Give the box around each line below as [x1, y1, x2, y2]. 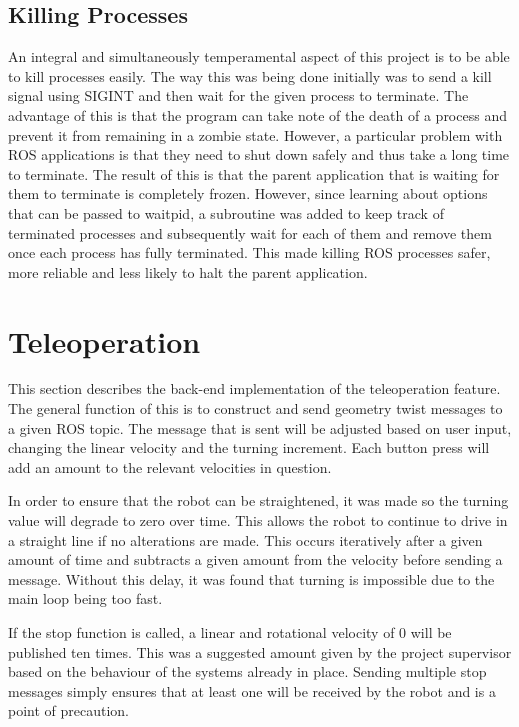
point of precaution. [8, 700, 130, 721]
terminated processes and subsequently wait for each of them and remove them [8, 222, 492, 243]
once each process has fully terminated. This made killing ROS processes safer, [8, 242, 491, 263]
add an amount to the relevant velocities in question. [8, 456, 332, 477]
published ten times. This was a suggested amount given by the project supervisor [8, 641, 512, 662]
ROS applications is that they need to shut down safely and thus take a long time [8, 144, 510, 165]
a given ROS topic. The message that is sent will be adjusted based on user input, [8, 417, 512, 438]
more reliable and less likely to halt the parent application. [8, 261, 368, 282]
